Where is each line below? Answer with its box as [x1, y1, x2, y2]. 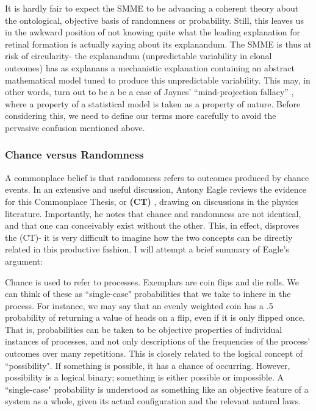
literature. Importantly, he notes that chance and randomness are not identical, [5, 207, 301, 220]
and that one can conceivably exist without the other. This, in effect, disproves [5, 219, 300, 232]
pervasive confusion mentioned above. [5, 121, 145, 134]
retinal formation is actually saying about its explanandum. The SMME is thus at [5, 37, 312, 50]
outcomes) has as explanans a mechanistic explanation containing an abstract [5, 61, 295, 74]
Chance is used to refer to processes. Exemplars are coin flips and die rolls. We [5, 275, 300, 288]
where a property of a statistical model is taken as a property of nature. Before [5, 97, 301, 110]
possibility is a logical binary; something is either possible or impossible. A [5, 371, 284, 384]
